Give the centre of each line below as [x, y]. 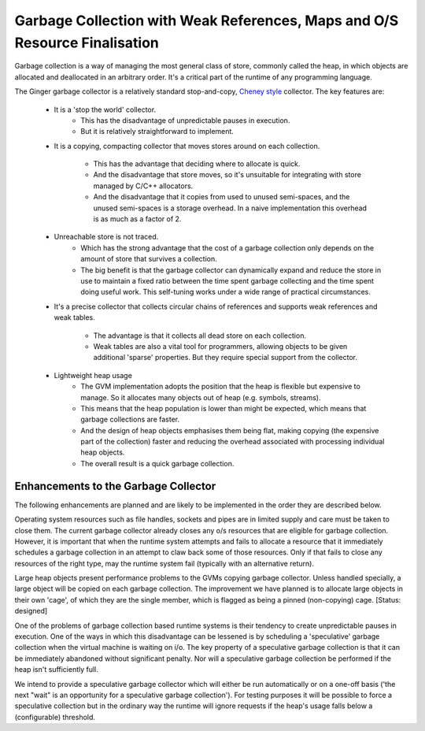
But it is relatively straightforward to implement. [157, 132]
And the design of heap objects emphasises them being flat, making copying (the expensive [230, 430]
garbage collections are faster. [130, 419]
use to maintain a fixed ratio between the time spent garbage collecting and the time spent [227, 280]
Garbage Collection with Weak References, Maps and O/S [207, 20]
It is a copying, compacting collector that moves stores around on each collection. [187, 146]
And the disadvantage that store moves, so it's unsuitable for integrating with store [227, 175]
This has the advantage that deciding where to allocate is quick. [197, 164]
